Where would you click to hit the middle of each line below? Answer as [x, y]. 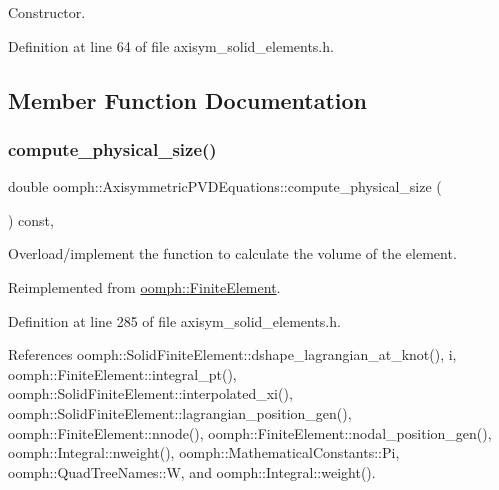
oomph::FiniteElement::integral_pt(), [122, 373]
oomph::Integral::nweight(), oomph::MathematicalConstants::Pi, [204, 452]
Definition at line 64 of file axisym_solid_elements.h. [171, 45]
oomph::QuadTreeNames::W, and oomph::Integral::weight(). [192, 471]
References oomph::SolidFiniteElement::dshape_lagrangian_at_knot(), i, [232, 354]
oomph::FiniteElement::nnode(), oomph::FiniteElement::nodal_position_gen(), [250, 432]
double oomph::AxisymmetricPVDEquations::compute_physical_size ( [225, 186]
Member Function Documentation [188, 99]
